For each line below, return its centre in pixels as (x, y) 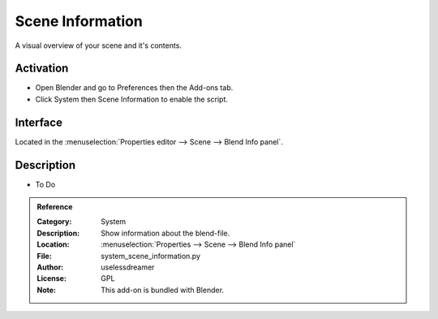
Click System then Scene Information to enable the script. (132, 99)
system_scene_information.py (151, 256)
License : (52, 278)
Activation (42, 69)
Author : (50, 267)
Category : (54, 222)
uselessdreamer (128, 267)
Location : (53, 244)
